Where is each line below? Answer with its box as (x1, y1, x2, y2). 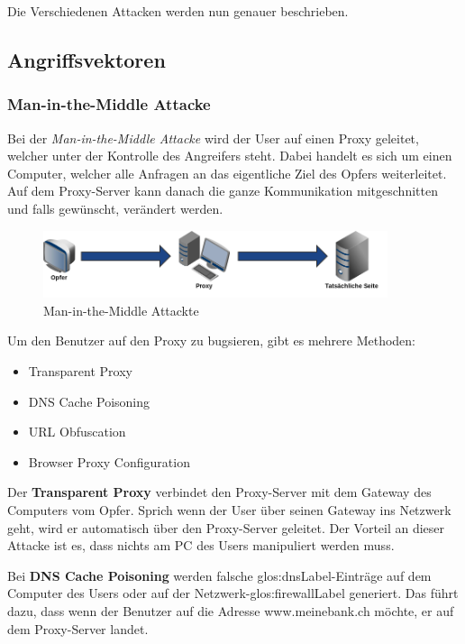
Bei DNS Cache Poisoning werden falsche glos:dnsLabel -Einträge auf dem (7, 566, 432, 584)
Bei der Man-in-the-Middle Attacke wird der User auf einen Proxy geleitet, (7, 128, 419, 147)
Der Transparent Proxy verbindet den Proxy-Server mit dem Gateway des (7, 483, 432, 501)
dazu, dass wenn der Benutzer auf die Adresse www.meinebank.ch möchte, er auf (7, 602, 454, 620)
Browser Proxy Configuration (28, 452, 190, 471)
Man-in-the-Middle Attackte (43, 300, 199, 319)
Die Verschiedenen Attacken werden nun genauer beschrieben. (7, 2, 349, 20)
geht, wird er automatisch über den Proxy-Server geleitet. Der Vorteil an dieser (7, 518, 445, 537)
